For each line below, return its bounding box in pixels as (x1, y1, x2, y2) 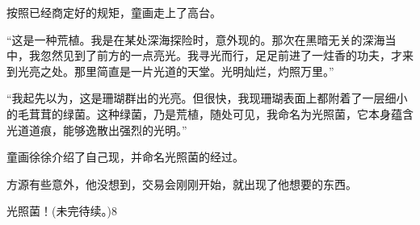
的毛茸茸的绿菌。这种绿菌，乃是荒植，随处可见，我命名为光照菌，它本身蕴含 (6, 105, 414, 122)
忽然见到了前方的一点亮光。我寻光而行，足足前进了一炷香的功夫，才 (40, 47, 402, 64)
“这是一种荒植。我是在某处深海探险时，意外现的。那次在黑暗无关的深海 (6, 31, 385, 48)
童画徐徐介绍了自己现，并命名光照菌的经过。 (6, 148, 244, 165)
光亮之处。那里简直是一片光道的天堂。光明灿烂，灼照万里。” (17, 62, 334, 79)
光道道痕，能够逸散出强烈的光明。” (6, 121, 187, 138)
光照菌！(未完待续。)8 (6, 202, 117, 219)
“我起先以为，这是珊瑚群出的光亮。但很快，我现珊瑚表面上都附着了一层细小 (6, 90, 408, 106)
